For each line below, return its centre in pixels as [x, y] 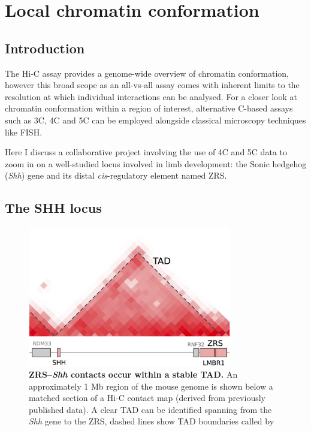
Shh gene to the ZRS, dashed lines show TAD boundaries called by [152, 421]
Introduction [45, 48]
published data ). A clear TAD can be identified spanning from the [150, 409]
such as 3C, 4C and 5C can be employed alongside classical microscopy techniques [155, 120]
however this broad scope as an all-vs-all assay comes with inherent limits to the [152, 85]
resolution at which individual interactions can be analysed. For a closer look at [151, 96]
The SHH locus [53, 208]
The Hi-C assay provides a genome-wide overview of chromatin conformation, [147, 73]
